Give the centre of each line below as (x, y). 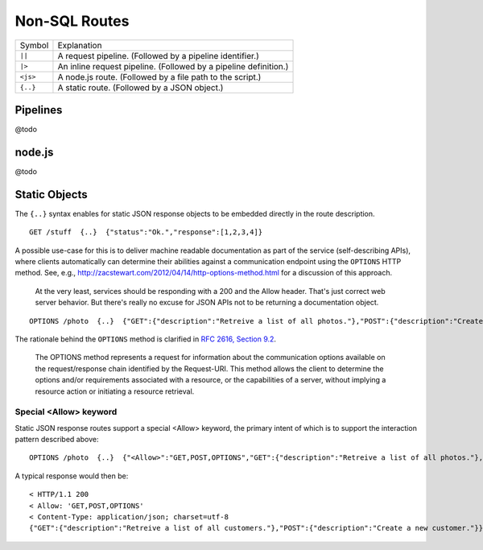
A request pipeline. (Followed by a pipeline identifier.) (158, 56)
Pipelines (39, 110)
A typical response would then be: (72, 476)
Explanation (80, 45)
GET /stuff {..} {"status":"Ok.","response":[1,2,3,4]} (146, 232)
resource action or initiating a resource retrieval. (115, 391)
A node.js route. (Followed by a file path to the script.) (159, 77)
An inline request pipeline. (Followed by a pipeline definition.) (173, 66)
